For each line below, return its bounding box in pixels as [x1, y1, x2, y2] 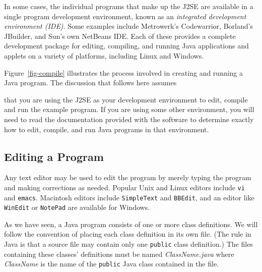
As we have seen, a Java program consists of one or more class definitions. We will [4, 219, 258, 229]
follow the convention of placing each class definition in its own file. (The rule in [4, 229, 251, 239]
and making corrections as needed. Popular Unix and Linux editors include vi [4, 182, 245, 192]
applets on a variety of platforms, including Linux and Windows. [4, 50, 204, 61]
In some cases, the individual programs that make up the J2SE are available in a [4, 1, 253, 11]
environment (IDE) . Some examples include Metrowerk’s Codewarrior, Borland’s [4, 21, 253, 31]
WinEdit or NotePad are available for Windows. [4, 202, 150, 212]
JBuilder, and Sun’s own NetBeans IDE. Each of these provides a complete [4, 30, 236, 41]
